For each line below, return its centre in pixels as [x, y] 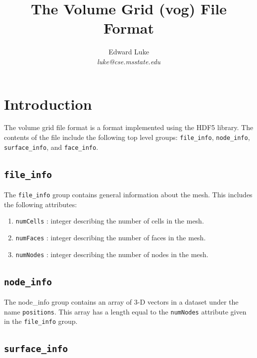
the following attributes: [41, 204]
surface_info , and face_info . [51, 147]
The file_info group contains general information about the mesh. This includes [128, 195]
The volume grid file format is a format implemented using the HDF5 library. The [129, 127]
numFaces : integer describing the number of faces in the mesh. [111, 238]
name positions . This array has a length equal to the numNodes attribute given [125, 311]
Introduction [48, 104]
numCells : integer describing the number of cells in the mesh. [110, 221]
